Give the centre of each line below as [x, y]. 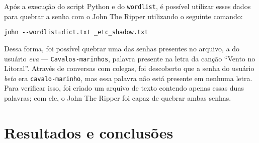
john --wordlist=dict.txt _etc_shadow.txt [76, 32]
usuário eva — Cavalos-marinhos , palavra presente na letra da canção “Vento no [130, 58]
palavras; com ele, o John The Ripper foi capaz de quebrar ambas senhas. [118, 98]
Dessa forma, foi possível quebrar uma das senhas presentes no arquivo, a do [122, 48]
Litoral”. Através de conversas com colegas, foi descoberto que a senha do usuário [129, 68]
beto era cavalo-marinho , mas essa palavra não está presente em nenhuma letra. [128, 78]
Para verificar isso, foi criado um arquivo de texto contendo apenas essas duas [124, 88]
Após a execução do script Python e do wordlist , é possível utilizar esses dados [127, 6]
